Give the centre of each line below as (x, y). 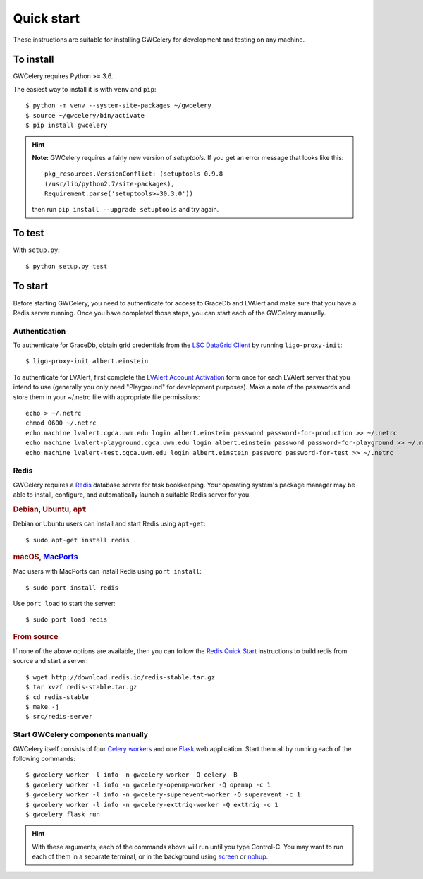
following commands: (44, 758)
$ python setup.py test (67, 266)
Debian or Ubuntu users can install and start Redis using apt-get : (109, 524)
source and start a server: (50, 661)
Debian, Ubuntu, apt (50, 509)
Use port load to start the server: (64, 604)
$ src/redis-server (59, 717)
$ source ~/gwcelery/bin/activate (85, 115)
